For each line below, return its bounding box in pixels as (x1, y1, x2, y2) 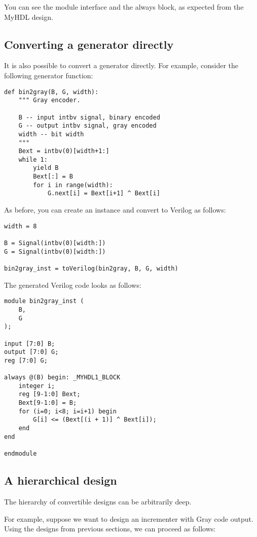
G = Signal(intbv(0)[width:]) (4, 248, 106, 255)
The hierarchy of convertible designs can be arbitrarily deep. (4, 496, 192, 506)
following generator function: (4, 70, 93, 80)
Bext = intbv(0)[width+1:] (18, 147, 109, 155)
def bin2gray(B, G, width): (4, 88, 99, 96)
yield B (33, 164, 59, 172)
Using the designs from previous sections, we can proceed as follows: (4, 523, 216, 534)
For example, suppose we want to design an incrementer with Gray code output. (4, 513, 253, 524)
